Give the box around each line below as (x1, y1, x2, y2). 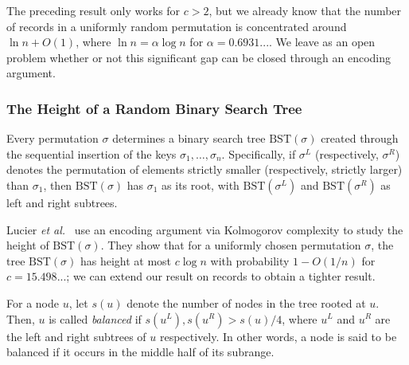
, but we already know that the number (208, 2, 402, 18)
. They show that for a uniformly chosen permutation (100, 237, 361, 253)
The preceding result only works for (6, 2, 181, 18)
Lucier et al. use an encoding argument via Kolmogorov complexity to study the (6, 221, 403, 237)
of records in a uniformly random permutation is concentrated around (6, 18, 347, 34)
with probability (210, 252, 290, 269)
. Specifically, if (221, 145, 296, 162)
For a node (6, 294, 59, 311)
